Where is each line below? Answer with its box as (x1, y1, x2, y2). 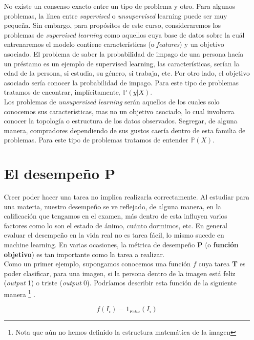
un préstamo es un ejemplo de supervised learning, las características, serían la (4, 58, 239, 68)
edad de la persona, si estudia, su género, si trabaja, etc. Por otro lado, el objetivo (4, 68, 250, 78)
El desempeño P (4, 163, 116, 183)
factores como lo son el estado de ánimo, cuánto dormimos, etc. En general (4, 220, 228, 230)
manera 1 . (4, 287, 36, 299)
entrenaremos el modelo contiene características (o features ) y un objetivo (4, 39, 224, 49)
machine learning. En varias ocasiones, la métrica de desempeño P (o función (4, 240, 238, 249)
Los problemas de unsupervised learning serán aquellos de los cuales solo (4, 96, 220, 106)
